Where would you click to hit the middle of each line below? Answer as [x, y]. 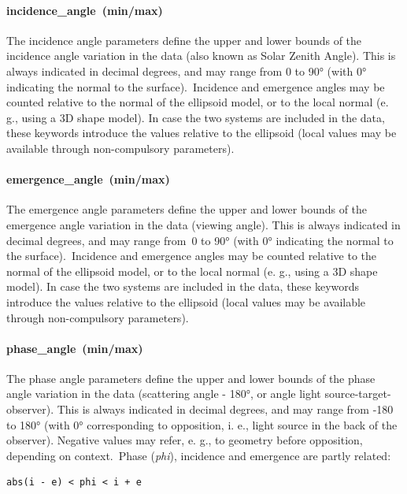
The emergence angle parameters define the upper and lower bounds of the [187, 209]
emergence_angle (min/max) [88, 179]
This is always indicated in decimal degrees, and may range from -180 [225, 409]
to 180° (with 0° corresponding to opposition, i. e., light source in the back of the [202, 424]
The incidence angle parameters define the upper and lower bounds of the [184, 40]
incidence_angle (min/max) [85, 10]
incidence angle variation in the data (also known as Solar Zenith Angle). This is [201, 56]
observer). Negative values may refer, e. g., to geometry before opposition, [185, 440]
